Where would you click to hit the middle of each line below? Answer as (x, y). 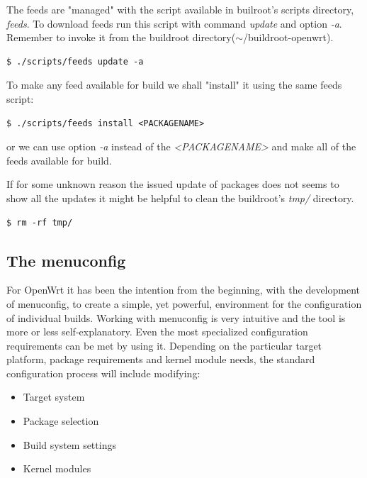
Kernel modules (57, 468)
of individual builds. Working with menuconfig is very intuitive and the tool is (176, 317)
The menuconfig (66, 260)
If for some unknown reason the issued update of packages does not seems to (173, 184)
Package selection (61, 421)
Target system (54, 397)
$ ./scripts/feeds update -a (75, 61)
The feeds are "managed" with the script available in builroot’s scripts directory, (180, 9)
